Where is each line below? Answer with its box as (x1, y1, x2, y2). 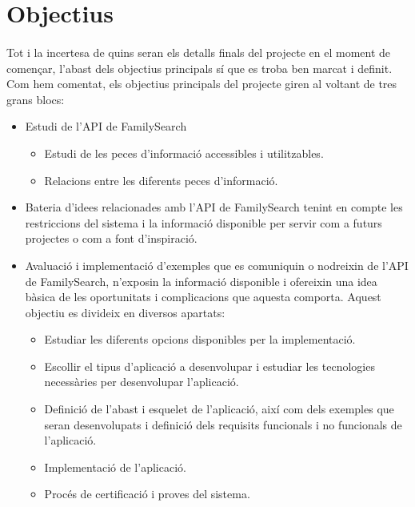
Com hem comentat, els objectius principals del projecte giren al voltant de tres (6, 75, 397, 92)
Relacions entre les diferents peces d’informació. (44, 171, 278, 188)
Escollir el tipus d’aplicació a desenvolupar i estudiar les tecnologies (44, 357, 375, 374)
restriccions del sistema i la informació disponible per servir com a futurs (25, 214, 382, 231)
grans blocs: (6, 91, 65, 107)
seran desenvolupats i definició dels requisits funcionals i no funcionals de (44, 416, 402, 433)
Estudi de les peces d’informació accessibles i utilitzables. (44, 144, 324, 161)
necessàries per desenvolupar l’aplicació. (44, 373, 239, 390)
